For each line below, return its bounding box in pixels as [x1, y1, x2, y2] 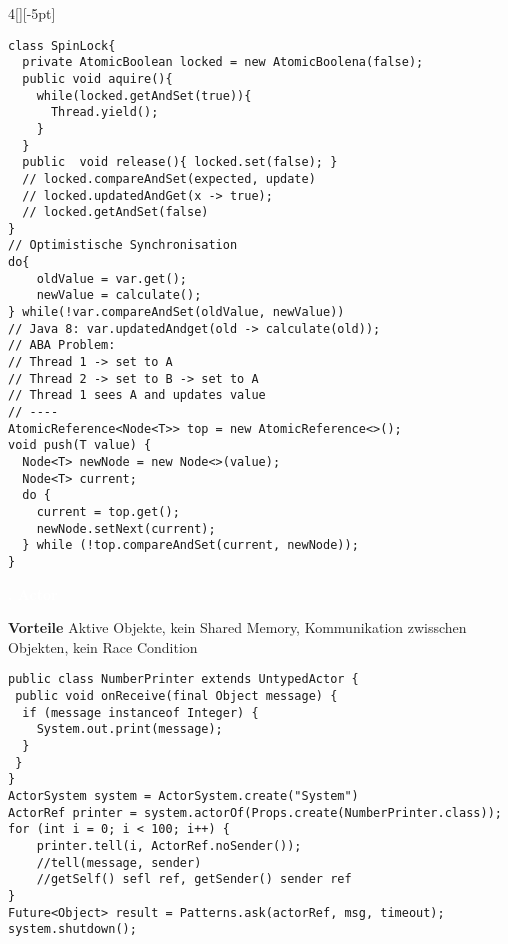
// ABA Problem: [8, 338, 116, 353]
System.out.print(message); [36, 722, 223, 737]
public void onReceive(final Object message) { [15, 689, 338, 704]
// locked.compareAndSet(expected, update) [22, 171, 316, 186]
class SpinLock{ [8, 38, 116, 53]
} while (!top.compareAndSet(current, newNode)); [22, 538, 359, 553]
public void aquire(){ [22, 71, 173, 86]
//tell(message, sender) [36, 855, 202, 870]
